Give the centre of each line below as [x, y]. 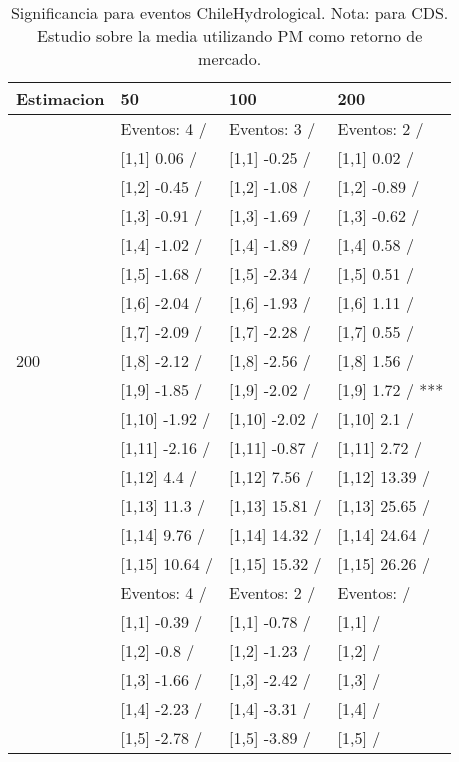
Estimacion [60, 98]
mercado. [230, 58]
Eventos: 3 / [272, 128]
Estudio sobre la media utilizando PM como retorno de [230, 35]
